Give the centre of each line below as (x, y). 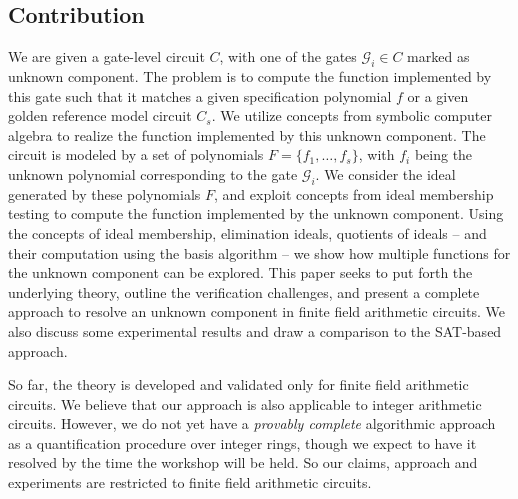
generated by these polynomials (104, 193)
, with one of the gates (288, 56)
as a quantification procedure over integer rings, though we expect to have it (242, 442)
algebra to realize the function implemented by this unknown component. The (247, 134)
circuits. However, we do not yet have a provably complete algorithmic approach (252, 423)
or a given (438, 95)
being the (443, 154)
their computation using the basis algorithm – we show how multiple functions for (259, 252)
